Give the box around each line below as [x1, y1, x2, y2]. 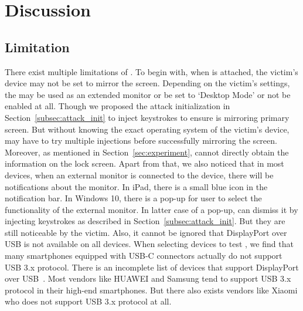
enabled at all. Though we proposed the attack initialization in [5, 100, 230, 112]
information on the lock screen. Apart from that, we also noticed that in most [5, 157, 284, 170]
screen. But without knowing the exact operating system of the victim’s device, [5, 123, 290, 135]
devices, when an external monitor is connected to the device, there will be [5, 168, 274, 181]
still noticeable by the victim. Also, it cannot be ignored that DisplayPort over [5, 226, 287, 238]
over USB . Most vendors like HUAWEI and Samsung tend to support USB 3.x [5, 272, 291, 285]
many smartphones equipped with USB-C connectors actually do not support [5, 249, 282, 262]
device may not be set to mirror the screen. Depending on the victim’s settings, [5, 77, 290, 89]
